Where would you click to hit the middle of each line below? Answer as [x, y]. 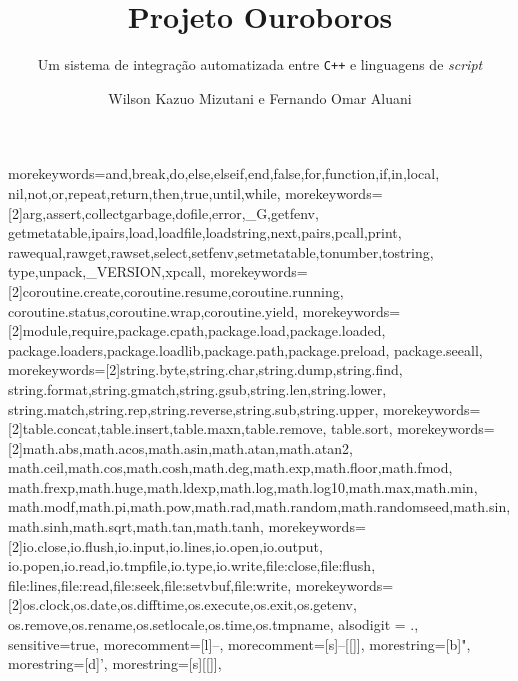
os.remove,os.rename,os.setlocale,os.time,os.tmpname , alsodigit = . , [213, 624]
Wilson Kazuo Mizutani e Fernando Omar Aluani [260, 97]
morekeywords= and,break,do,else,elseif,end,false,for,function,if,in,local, [224, 173]
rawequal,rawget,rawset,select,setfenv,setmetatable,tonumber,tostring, [221, 251]
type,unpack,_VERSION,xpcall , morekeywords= [158, 271]
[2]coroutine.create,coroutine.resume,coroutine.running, [176, 290]
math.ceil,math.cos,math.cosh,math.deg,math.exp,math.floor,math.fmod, [230, 467]
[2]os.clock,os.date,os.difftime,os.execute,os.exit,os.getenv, [182, 604]
